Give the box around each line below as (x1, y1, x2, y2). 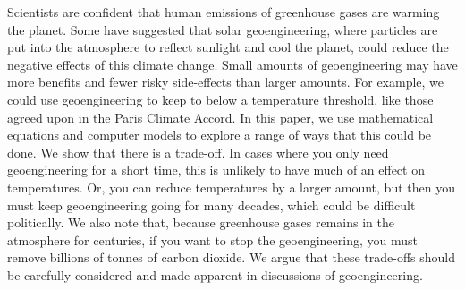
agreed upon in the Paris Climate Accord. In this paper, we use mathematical (7, 107, 434, 126)
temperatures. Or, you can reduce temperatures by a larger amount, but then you (7, 177, 455, 196)
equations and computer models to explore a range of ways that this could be (7, 125, 432, 144)
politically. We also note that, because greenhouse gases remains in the (7, 213, 394, 232)
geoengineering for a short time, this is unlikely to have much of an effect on (7, 160, 425, 179)
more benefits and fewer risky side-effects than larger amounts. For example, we (7, 72, 444, 91)
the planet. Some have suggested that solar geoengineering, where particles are (7, 20, 438, 38)
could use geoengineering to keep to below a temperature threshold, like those (7, 90, 434, 108)
